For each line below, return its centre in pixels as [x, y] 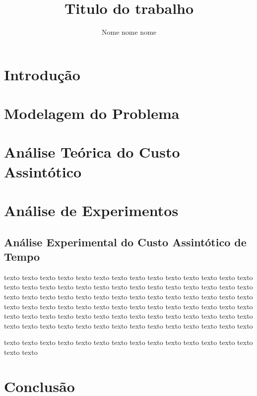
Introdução [42, 74]
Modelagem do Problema [92, 113]
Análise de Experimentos [91, 210]
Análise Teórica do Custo [92, 152]
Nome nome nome [129, 32]
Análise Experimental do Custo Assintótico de [125, 242]
